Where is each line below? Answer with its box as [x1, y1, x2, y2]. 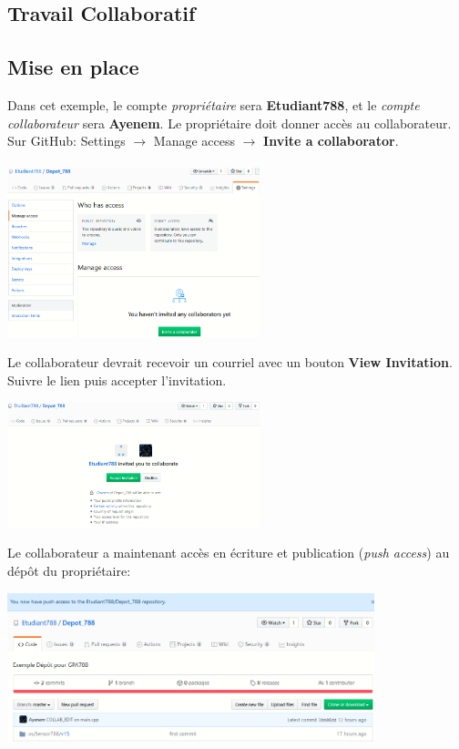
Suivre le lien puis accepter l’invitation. [7, 370, 227, 389]
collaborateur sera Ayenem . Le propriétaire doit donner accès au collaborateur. [7, 113, 452, 132]
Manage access [153, 131, 235, 150]
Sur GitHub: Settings [7, 131, 126, 150]
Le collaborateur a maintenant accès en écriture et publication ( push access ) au [7, 543, 450, 562]
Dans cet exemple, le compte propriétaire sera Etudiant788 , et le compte [7, 95, 420, 114]
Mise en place [7, 53, 139, 81]
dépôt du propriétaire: [7, 560, 131, 580]
